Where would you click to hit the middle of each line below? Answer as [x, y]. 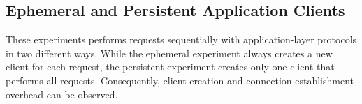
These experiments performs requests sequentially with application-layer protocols [181, 39]
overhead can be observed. [62, 94]
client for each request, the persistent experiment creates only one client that [170, 67]
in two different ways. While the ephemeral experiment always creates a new [169, 53]
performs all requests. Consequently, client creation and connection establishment [180, 80]
